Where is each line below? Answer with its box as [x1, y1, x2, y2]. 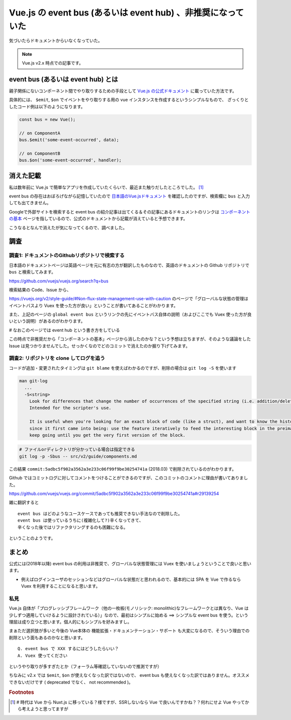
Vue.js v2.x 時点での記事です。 [22, 60, 83, 66]
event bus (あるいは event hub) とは [9, 75, 118, 83]
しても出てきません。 [9, 200, 51, 206]
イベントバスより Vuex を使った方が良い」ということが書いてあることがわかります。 [9, 302, 178, 308]
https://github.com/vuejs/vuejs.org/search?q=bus [9, 278, 109, 284]
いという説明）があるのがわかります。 [9, 318, 85, 324]
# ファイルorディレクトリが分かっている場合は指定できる [19, 447, 135, 452]
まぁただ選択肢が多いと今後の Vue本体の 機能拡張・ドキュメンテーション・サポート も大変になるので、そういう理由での [9, 628, 250, 634]
